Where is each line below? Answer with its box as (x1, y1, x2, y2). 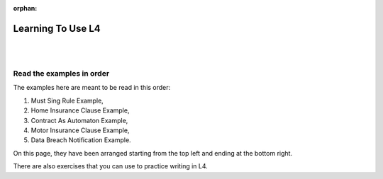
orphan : (13, 4, 38, 12)
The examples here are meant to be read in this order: (13, 83, 171, 92)
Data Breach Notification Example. (30, 136, 131, 144)
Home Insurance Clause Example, (30, 106, 130, 115)
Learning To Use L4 (13, 22, 101, 35)
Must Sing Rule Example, (30, 96, 104, 105)
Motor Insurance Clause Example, (30, 126, 130, 134)
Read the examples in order (13, 69, 110, 79)
